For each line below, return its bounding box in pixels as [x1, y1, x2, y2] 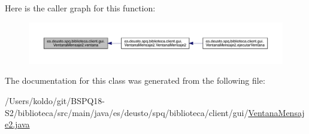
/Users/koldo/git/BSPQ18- [5, 94, 105, 106]
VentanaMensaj [248, 106, 305, 118]
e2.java [5, 118, 30, 130]
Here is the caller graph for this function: [5, 2, 156, 14]
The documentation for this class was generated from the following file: [5, 74, 265, 87]
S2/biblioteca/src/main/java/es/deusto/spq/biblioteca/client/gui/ [5, 106, 249, 118]
